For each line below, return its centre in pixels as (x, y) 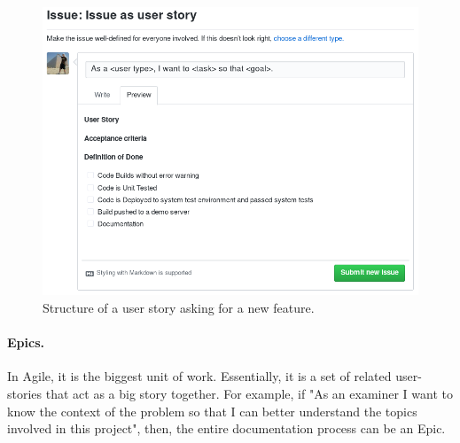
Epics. (26, 342)
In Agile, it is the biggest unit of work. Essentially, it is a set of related (199, 376)
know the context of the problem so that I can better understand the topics (212, 411)
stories (25, 393)
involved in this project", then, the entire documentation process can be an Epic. (226, 428)
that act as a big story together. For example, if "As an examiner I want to (249, 393)
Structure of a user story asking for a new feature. (179, 308)
